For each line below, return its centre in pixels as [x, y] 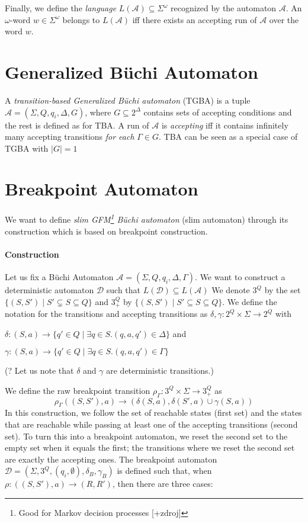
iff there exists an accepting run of [195, 19]
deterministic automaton [49, 290]
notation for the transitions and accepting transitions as [106, 314]
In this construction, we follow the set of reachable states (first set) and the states [153, 413]
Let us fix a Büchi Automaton [59, 277]
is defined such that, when [164, 471]
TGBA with [27, 148]
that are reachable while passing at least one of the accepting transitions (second [151, 424]
